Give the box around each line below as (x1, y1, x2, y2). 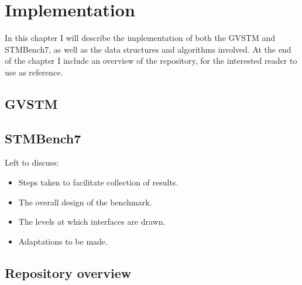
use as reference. (5, 66, 63, 78)
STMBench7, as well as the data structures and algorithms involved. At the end (5, 43, 291, 55)
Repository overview (5, 263, 132, 281)
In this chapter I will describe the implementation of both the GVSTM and (5, 32, 275, 44)
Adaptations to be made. (18, 235, 108, 247)
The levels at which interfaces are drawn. (18, 215, 166, 228)
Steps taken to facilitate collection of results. (18, 176, 179, 188)
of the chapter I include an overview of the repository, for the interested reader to (5, 54, 297, 67)
